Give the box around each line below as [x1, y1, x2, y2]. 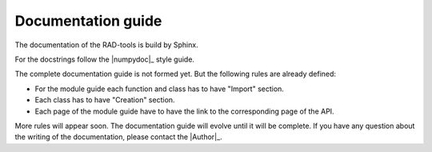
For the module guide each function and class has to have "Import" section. [34, 84, 284, 94]
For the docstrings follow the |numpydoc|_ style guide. [14, 54, 195, 64]
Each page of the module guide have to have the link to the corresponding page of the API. [34, 106, 335, 116]
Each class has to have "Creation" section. [34, 95, 175, 105]
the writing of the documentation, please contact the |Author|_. [14, 132, 223, 142]
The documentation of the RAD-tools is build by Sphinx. [14, 40, 199, 50]
